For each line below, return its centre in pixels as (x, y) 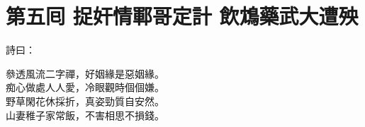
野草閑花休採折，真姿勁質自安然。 (85, 101)
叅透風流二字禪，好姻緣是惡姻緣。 (85, 73)
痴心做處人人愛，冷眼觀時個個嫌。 (85, 87)
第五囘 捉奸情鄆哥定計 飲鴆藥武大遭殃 (182, 16)
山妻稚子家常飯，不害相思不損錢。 (85, 115)
